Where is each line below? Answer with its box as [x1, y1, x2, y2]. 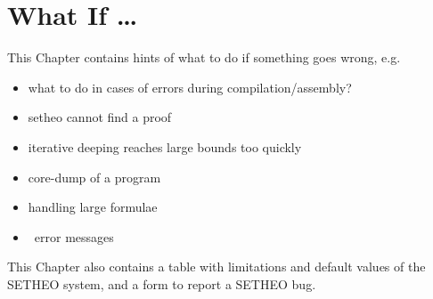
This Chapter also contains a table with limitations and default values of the [7, 257, 426, 276]
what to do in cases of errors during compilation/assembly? [28, 77, 352, 96]
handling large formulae [28, 198, 158, 216]
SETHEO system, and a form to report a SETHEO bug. [7, 274, 316, 293]
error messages [34, 227, 114, 246]
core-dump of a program [28, 167, 161, 186]
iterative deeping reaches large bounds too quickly [28, 137, 302, 156]
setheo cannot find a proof [28, 108, 172, 126]
